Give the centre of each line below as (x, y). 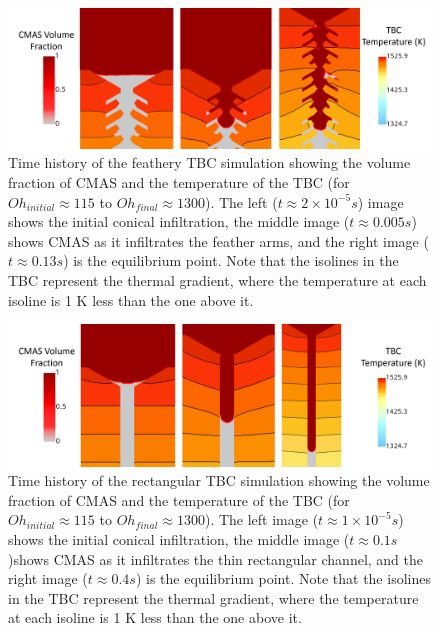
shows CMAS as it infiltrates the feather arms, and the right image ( (218, 240)
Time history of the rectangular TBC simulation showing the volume (219, 480)
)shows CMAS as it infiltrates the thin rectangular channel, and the (216, 558)
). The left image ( (261, 519)
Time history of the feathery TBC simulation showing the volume (209, 162)
